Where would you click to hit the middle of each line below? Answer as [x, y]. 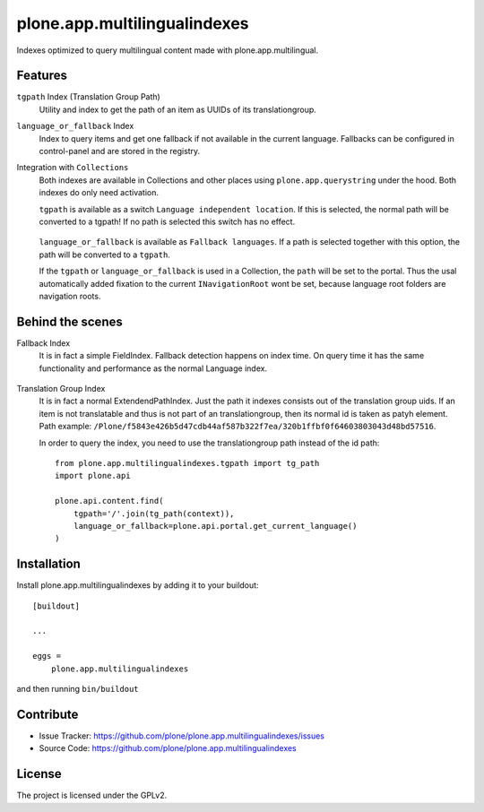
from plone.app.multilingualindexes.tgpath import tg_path [187, 463]
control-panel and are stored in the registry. [120, 151]
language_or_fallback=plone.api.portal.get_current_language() [215, 526]
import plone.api [93, 476]
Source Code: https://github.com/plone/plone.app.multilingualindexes [168, 748]
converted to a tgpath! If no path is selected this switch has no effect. [167, 221]
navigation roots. [70, 296]
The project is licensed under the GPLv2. [92, 795]
